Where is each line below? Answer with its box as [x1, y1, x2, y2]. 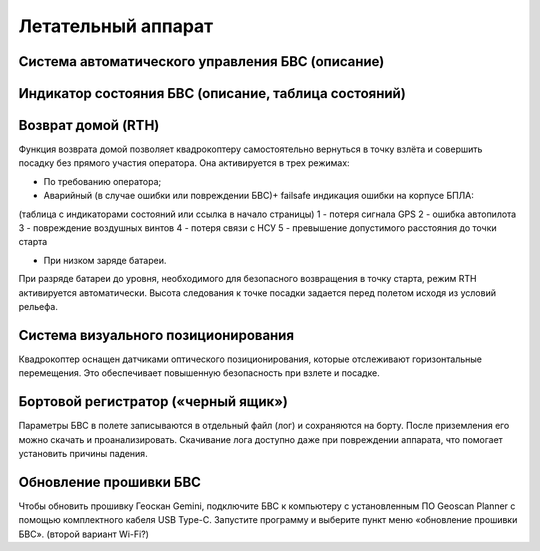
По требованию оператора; [43, 175, 162, 187]
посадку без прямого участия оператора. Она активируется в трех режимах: [18, 157, 350, 169]
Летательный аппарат [18, 15, 214, 37]
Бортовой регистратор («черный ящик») [18, 393, 289, 410]
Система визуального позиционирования [18, 326, 295, 344]
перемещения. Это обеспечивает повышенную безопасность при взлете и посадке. [18, 367, 380, 379]
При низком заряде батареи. [43, 254, 167, 266]
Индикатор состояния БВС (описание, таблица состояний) [18, 85, 407, 102]
